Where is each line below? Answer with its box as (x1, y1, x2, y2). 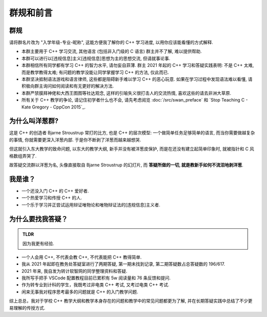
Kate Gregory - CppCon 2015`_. (21, 104, 86, 110)
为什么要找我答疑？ (9, 214, 68, 223)
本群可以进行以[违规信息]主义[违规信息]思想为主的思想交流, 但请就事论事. (21, 55, 171, 61)
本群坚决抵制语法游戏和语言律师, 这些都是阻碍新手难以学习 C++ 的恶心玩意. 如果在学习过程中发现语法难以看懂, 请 (21, 76, 253, 82)
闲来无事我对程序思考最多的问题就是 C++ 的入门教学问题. (21, 289, 138, 295)
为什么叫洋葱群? (9, 117, 59, 125)
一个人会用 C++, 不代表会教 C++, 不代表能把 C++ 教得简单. (21, 254, 142, 260)
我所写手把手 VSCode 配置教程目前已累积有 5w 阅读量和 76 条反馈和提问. (21, 275, 171, 281)
